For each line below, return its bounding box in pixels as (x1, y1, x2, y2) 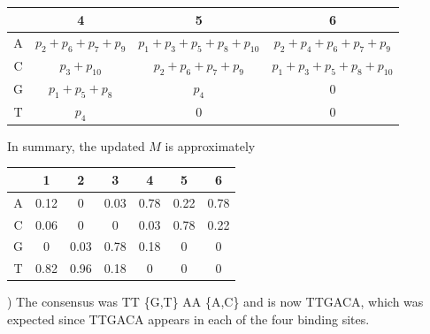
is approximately (165, 136, 256, 155)
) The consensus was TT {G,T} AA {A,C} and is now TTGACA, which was (7, 292, 424, 311)
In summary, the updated (7, 136, 145, 155)
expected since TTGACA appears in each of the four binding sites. (7, 309, 370, 328)
